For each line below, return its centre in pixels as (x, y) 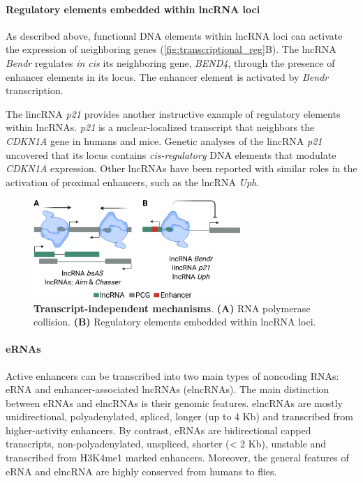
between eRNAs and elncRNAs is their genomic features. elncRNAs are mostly (174, 402)
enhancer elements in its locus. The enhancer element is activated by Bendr (167, 76)
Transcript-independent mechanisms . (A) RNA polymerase (172, 308)
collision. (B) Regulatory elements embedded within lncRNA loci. (175, 322)
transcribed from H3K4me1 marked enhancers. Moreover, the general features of (177, 458)
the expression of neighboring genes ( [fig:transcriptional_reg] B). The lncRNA (171, 49)
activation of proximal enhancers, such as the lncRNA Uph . (133, 182)
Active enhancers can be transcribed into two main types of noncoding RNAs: (172, 375)
